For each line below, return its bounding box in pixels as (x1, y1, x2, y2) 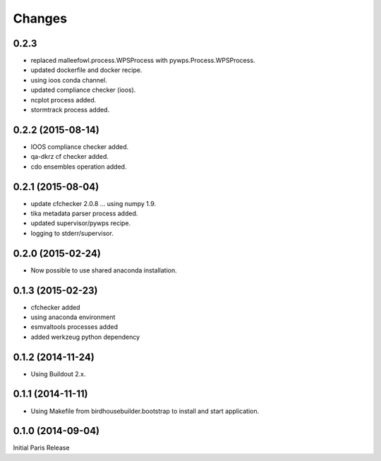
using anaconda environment (30, 313, 116, 321)
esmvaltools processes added (30, 323, 118, 331)
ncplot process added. (30, 95, 97, 104)
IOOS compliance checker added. (30, 142, 129, 151)
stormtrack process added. (30, 106, 109, 114)
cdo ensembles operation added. (30, 162, 127, 171)
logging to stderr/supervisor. (30, 229, 114, 237)
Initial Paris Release (13, 443, 70, 452)
